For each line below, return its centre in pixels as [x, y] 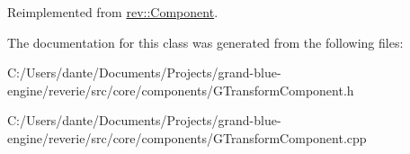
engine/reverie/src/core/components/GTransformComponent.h [181, 90]
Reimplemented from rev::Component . [113, 12]
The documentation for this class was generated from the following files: [205, 42]
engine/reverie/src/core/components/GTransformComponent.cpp [187, 137]
